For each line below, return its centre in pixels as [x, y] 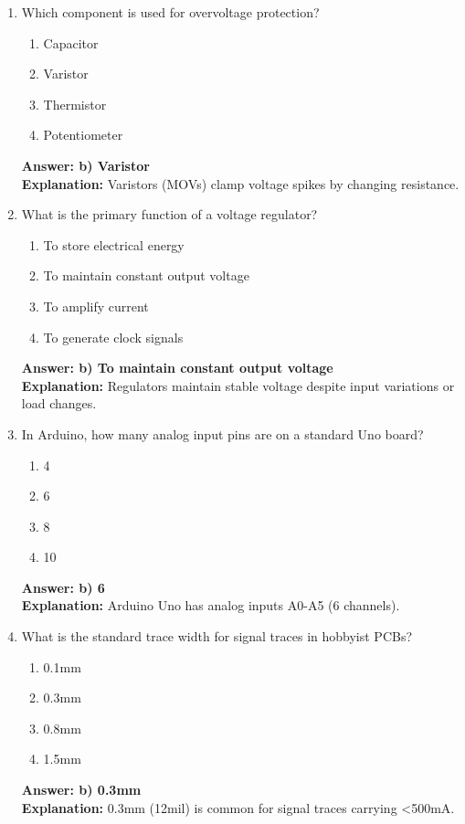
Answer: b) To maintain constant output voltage [177, 368]
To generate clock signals [113, 337]
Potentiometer [83, 135]
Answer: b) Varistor [85, 165]
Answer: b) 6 [63, 587]
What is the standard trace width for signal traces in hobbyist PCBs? [217, 636]
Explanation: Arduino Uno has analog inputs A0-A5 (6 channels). [211, 605]
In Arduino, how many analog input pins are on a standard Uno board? [222, 433]
